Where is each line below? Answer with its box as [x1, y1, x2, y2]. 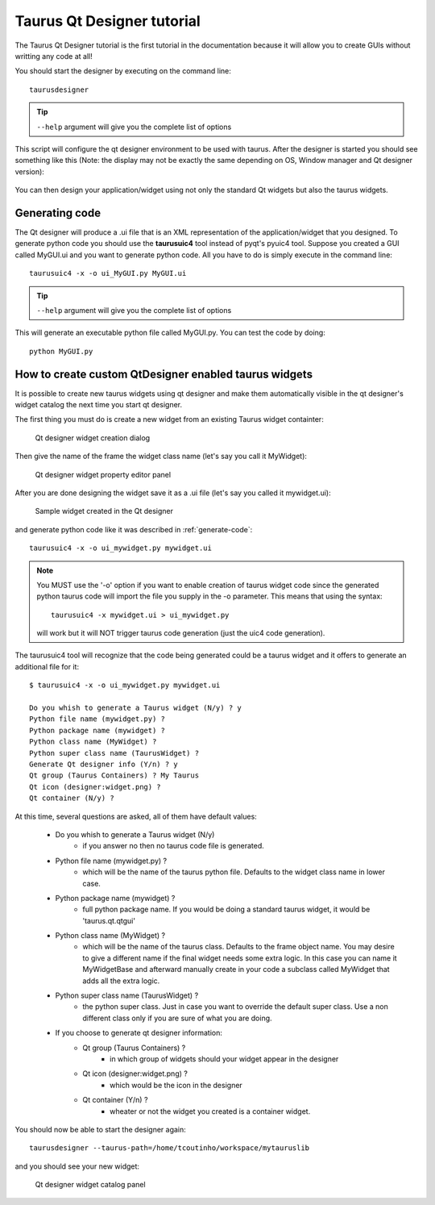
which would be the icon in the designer [110, 1080, 243, 1090]
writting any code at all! [14, 51, 93, 60]
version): [14, 166, 44, 177]
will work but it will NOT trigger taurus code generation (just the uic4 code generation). [36, 628, 325, 638]
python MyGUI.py [29, 347, 93, 356]
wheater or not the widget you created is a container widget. [110, 1106, 311, 1116]
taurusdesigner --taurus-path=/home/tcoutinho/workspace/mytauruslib [29, 1144, 310, 1153]
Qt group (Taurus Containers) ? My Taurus [29, 771, 200, 780]
